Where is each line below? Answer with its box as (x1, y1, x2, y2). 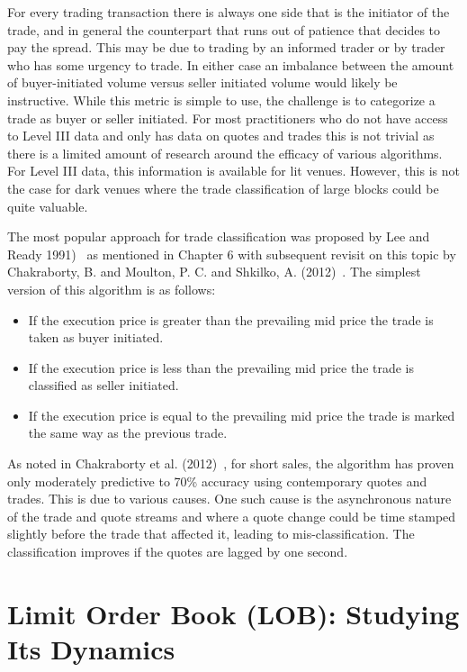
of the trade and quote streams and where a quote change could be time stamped (7, 506, 456, 525)
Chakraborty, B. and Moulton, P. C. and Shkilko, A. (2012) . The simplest (7, 262, 421, 281)
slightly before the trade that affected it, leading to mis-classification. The (7, 524, 415, 543)
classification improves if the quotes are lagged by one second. (7, 542, 348, 561)
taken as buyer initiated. (28, 328, 164, 347)
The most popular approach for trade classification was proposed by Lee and (7, 227, 430, 246)
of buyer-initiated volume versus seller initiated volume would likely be (7, 73, 398, 92)
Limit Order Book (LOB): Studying (7, 595, 460, 631)
